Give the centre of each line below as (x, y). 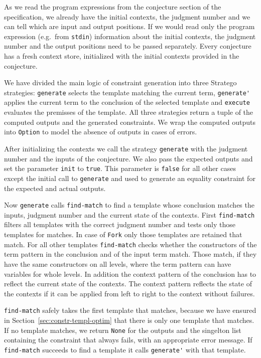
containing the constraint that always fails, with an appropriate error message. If (128, 340)
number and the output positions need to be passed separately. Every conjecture (128, 46)
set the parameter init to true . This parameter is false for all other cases (120, 168)
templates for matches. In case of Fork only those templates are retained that (123, 234)
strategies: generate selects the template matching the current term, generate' (127, 92)
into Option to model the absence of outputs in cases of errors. (101, 132)
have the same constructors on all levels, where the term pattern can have (118, 263)
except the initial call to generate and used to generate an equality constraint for (130, 178)
